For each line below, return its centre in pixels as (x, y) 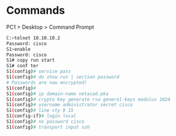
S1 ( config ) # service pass (38, 72)
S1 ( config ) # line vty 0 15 (40, 111)
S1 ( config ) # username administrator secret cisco (70, 105)
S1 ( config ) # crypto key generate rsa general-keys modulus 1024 (88, 99)
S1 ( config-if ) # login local (41, 116)
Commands (36, 10)
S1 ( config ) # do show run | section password (63, 77)
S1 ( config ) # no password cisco (45, 122)
